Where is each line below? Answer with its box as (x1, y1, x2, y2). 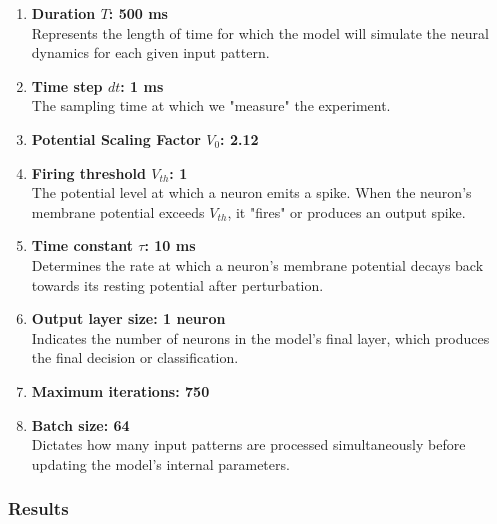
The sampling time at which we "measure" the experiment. (31, 95, 391, 116)
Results (8, 496, 69, 521)
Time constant (31, 235, 133, 256)
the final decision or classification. (31, 347, 239, 368)
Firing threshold (31, 162, 146, 183)
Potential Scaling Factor (31, 128, 201, 149)
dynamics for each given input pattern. (31, 42, 270, 63)
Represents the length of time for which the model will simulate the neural (31, 22, 489, 43)
